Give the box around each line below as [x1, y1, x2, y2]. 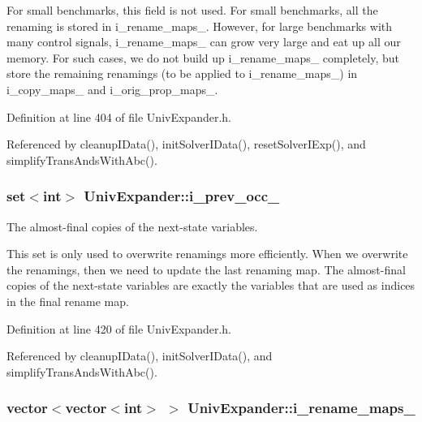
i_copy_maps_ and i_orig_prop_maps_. [6, 80, 218, 97]
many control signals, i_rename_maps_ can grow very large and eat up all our [6, 33, 401, 50]
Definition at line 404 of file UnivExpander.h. [6, 108, 231, 125]
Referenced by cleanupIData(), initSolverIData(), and [6, 347, 273, 364]
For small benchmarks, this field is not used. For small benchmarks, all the [6, 2, 378, 18]
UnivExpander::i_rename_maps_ [187, 398, 416, 418]
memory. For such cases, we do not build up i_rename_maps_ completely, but [6, 49, 399, 66]
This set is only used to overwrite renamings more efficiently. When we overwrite [6, 245, 408, 262]
